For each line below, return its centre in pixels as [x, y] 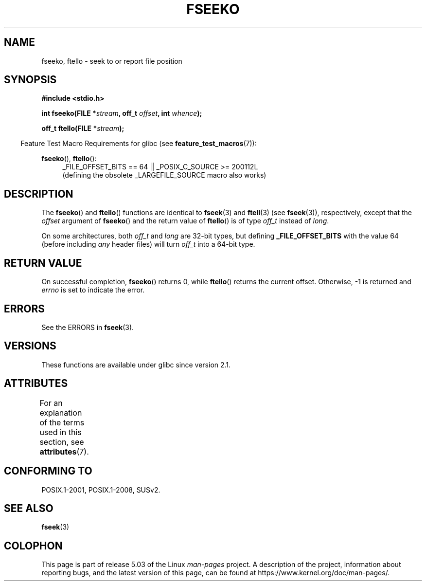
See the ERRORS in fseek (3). [88, 327]
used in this [61, 432]
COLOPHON [33, 546]
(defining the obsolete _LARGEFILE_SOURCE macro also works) [164, 175]
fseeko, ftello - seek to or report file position [112, 61]
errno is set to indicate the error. [93, 290]
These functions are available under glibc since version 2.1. [136, 365]
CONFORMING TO [48, 471]
